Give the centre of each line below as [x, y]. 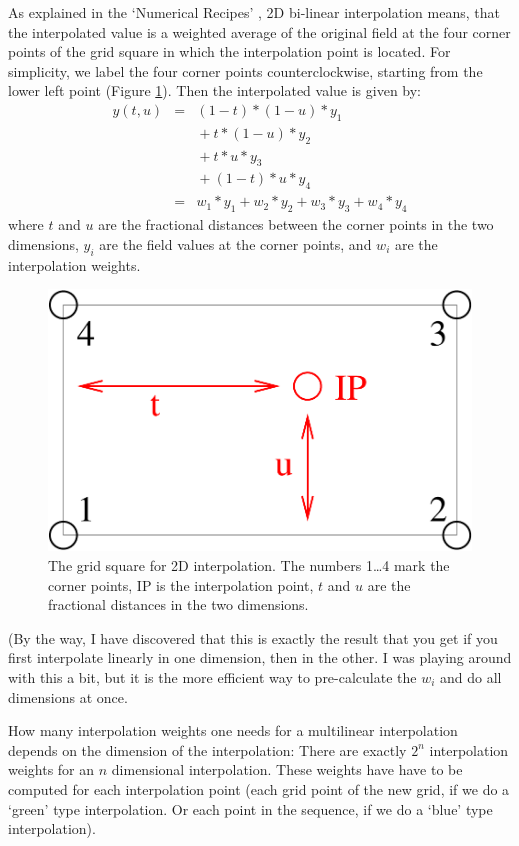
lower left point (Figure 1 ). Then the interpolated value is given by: [215, 90]
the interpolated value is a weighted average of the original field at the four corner [259, 31]
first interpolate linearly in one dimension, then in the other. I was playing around [260, 657]
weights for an [51, 769]
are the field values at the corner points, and [235, 243]
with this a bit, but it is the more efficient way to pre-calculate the [212, 676]
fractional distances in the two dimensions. [178, 604]
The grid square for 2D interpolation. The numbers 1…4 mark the [249, 564]
